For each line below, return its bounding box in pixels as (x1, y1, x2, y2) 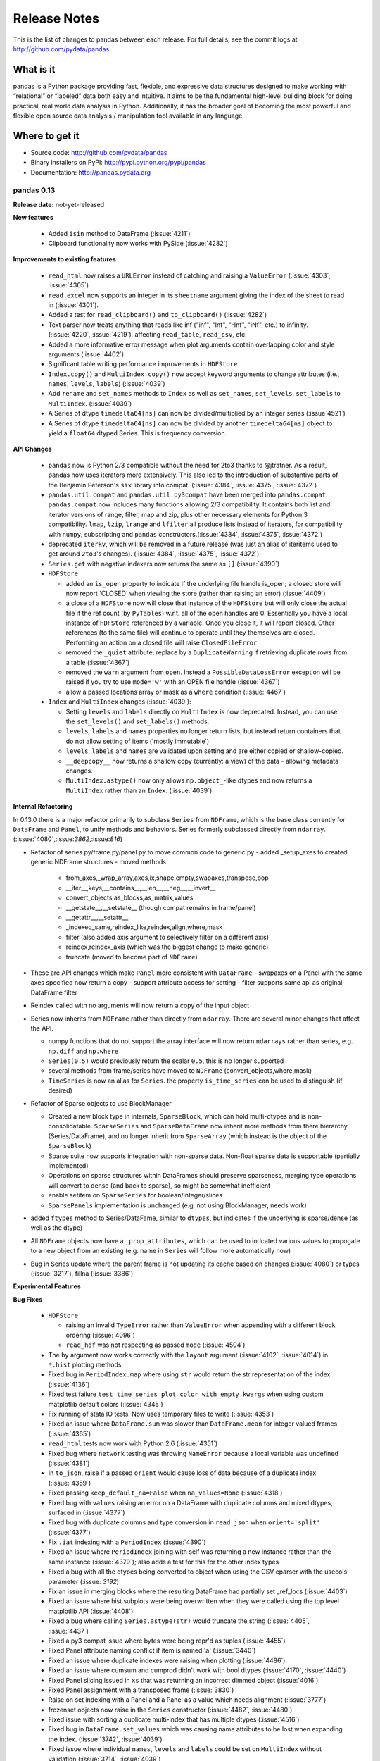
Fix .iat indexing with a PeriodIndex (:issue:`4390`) (48, 1538, 207, 1546)
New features (13, 213, 54, 222)
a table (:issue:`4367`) (65, 658, 130, 666)
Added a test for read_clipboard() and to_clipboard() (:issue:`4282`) (48, 311, 267, 319)
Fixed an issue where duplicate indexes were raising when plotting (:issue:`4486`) (48, 1656, 286, 1664)
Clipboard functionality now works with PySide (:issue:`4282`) (48, 239, 228, 248)
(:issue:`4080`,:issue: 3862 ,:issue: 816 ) (13, 835, 123, 843)
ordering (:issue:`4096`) (65, 1331, 135, 1339)
